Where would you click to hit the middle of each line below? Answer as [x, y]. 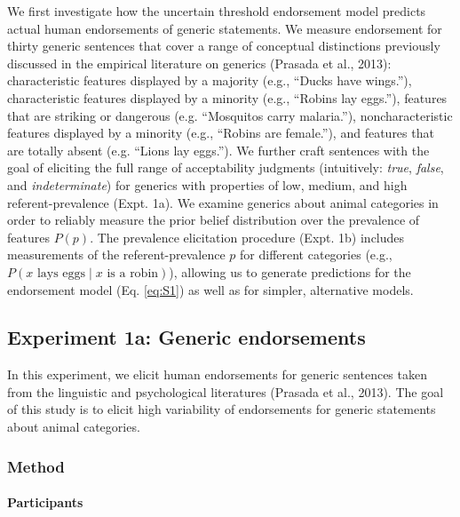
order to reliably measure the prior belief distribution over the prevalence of [214, 220]
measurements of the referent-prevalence [116, 255]
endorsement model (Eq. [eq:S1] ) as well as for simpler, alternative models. [210, 289]
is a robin [133, 273]
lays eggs [61, 273]
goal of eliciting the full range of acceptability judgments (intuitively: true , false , [226, 167]
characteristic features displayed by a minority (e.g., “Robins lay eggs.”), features [227, 97]
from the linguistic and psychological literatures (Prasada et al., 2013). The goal [226, 391]
